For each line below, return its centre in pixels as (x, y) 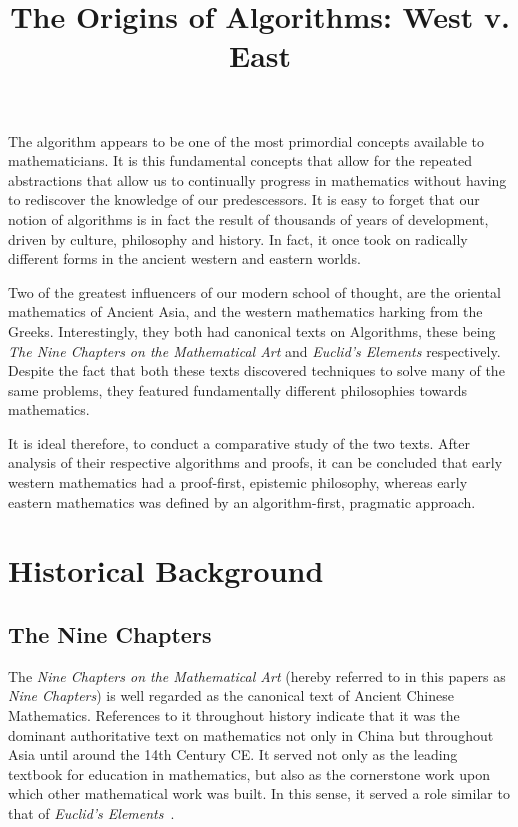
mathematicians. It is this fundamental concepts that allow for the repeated (240, 160)
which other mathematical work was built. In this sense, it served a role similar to (259, 793)
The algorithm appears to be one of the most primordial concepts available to (246, 140)
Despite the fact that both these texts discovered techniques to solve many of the (256, 370)
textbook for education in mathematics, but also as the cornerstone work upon (249, 773)
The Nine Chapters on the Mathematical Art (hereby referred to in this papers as (257, 675)
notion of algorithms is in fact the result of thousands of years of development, (248, 218)
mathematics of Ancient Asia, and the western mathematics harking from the (245, 311)
